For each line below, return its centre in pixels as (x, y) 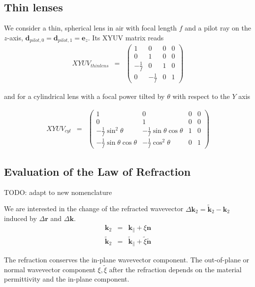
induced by (20, 218)
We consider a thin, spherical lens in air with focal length (91, 28)
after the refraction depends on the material (175, 269)
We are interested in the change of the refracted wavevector (94, 208)
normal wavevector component (50, 269)
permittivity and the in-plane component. (67, 279)
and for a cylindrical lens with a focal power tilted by (84, 96)
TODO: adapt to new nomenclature (58, 192)
